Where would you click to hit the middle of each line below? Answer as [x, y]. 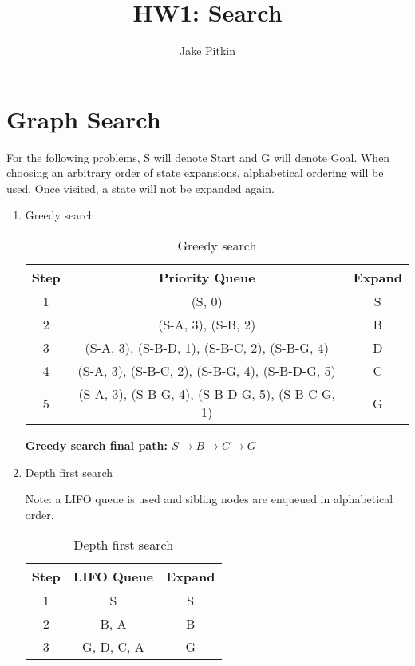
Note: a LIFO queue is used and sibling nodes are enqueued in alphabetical [209, 499]
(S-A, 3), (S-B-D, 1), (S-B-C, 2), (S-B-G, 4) [207, 348]
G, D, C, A [113, 647]
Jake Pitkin [207, 51]
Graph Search [84, 118]
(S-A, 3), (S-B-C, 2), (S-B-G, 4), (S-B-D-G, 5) [207, 371]
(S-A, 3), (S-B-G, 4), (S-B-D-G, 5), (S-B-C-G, [207, 394]
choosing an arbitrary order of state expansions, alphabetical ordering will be [195, 173]
